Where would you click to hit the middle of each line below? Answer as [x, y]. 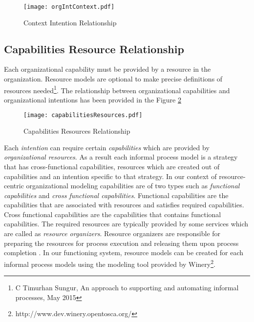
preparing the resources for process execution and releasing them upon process [121, 243]
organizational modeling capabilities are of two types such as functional [133, 186]
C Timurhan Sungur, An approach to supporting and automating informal [127, 288]
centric [14, 186]
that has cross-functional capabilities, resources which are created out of [112, 166]
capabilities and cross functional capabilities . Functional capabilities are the [116, 195]
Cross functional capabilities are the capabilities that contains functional [113, 214]
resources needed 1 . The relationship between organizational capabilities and [117, 89]
